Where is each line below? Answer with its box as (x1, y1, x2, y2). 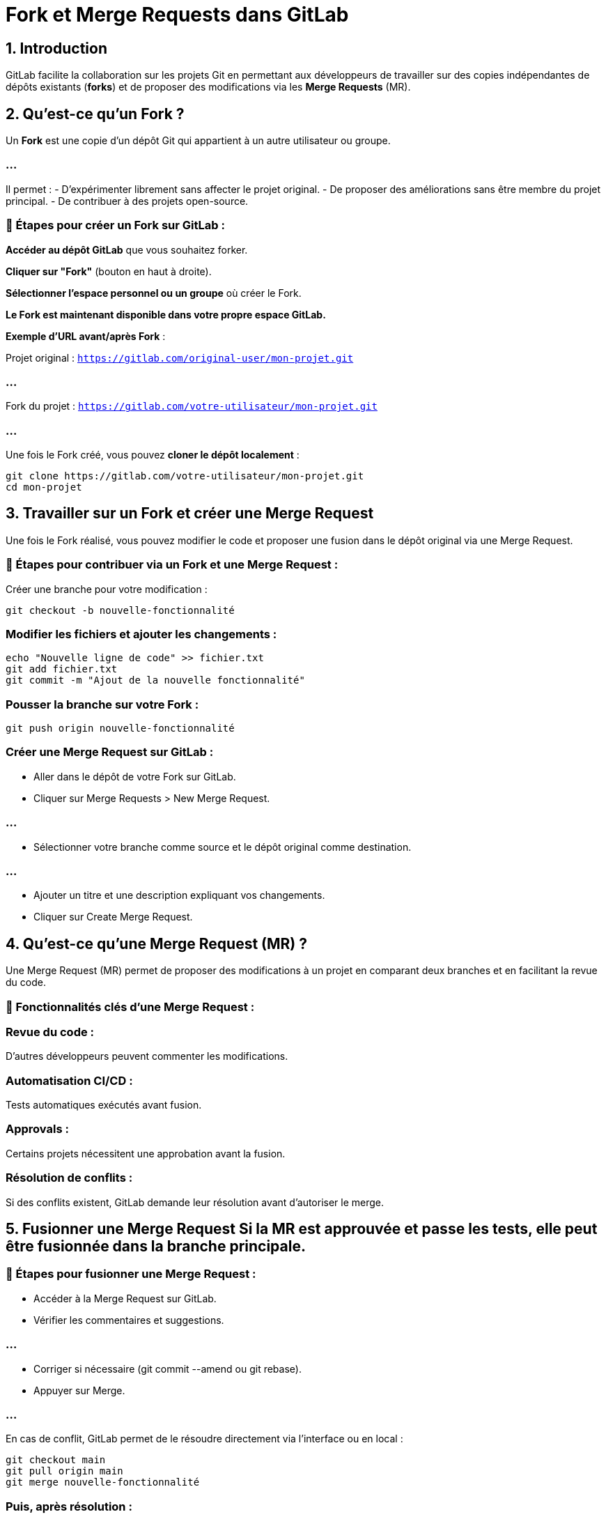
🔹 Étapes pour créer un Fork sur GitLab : (6, 218, 225, 233)
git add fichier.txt (6, 663, 118, 675)
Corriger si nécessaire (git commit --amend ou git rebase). (33, 1362, 302, 1375)
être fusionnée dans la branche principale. (6, 1237, 306, 1255)
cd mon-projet (6, 481, 82, 493)
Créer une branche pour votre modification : (6, 583, 208, 595)
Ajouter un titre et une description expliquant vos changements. (33, 889, 325, 902)
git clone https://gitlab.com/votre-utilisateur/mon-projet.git (6, 470, 364, 482)
